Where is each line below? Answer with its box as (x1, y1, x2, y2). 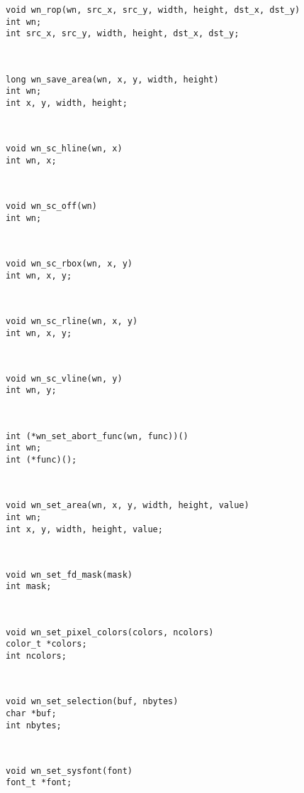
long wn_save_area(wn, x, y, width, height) (6, 74, 219, 85)
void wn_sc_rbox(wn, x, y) (6, 258, 133, 269)
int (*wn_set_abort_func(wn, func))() (6, 431, 188, 441)
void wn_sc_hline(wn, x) (6, 144, 123, 154)
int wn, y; (6, 385, 57, 396)
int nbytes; (6, 720, 62, 730)
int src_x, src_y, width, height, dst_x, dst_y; (6, 28, 240, 39)
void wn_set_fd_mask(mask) (6, 569, 133, 580)
